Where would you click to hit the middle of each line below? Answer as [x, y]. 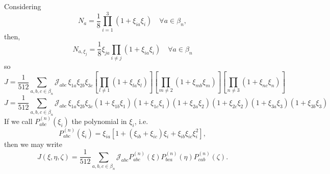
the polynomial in [99, 121]
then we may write [33, 144]
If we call [18, 121]
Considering [23, 6]
